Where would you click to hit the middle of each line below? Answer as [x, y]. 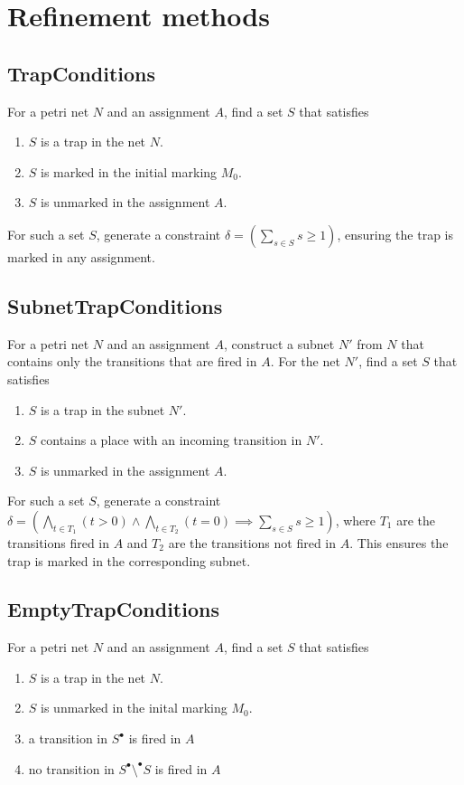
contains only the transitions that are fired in [132, 361]
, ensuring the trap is [395, 234]
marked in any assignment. [81, 256]
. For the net [305, 361]
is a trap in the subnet [103, 409]
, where [355, 520]
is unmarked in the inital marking [134, 708]
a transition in [68, 738]
